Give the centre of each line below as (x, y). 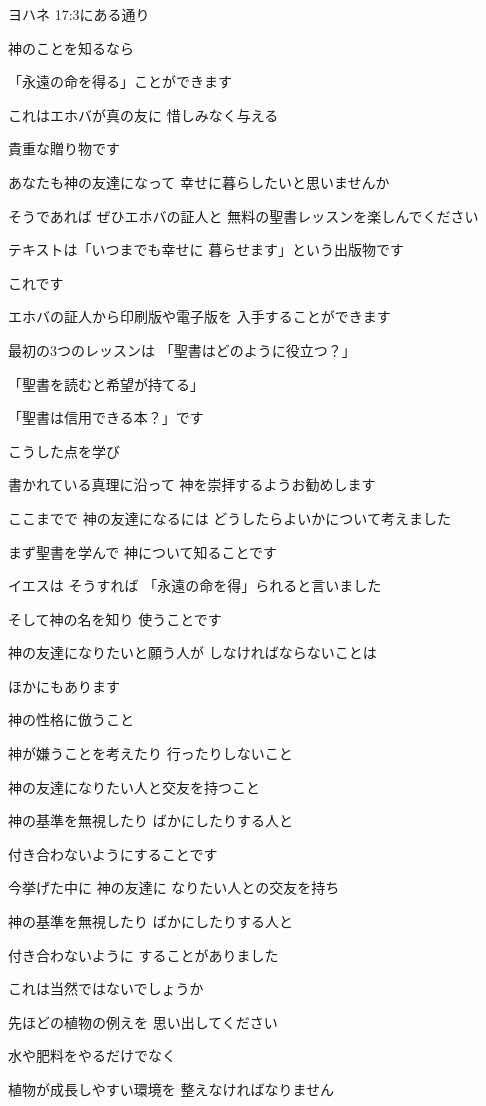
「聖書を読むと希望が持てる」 (106, 383)
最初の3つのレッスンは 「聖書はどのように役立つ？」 (182, 349)
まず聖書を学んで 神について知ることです (143, 551)
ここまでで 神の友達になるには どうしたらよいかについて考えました (229, 517)
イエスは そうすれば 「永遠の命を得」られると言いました (195, 585)
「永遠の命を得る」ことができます (120, 81)
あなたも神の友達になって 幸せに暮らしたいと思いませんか (199, 181)
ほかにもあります (64, 685)
